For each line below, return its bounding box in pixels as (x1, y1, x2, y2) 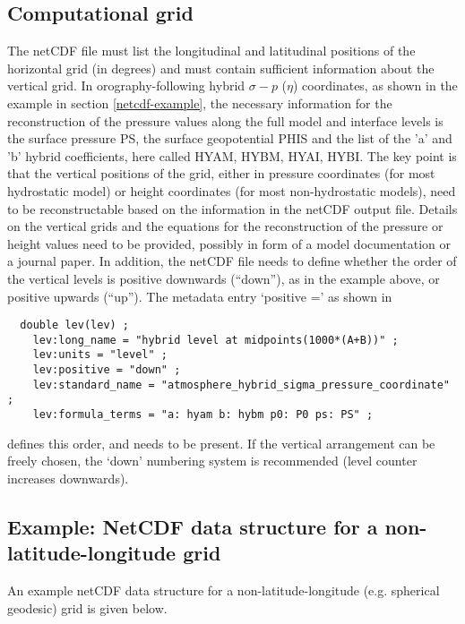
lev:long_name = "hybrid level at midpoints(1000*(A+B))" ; (32, 333, 399, 346)
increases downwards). (7, 468, 129, 487)
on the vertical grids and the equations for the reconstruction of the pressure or (7, 217, 443, 235)
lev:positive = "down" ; (32, 363, 181, 377)
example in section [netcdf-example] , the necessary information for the (7, 93, 392, 112)
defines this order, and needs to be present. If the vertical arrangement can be (7, 433, 435, 452)
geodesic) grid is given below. (7, 598, 168, 617)
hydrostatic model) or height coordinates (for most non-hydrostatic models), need (7, 181, 456, 200)
